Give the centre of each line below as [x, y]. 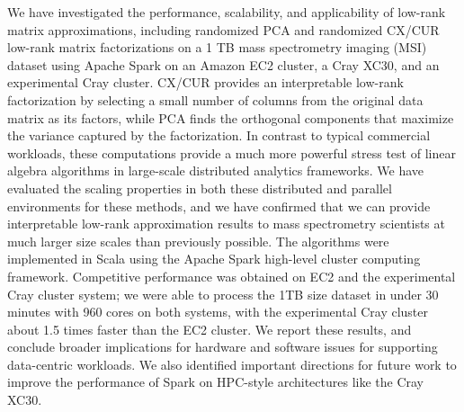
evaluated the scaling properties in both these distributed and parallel [200, 188]
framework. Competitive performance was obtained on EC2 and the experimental [232, 276]
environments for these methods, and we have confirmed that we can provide [219, 206]
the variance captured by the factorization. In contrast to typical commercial [219, 135]
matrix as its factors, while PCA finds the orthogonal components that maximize [231, 117]
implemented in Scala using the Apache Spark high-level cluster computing [214, 259]
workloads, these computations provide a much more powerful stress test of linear [232, 152]
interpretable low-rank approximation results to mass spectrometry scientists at [226, 224]
